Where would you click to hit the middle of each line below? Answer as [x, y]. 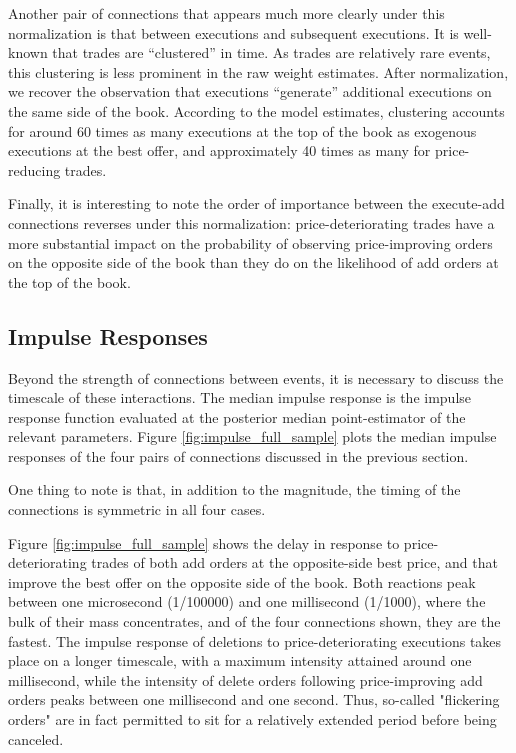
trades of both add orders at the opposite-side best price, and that [294, 562]
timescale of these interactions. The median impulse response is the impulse [240, 397]
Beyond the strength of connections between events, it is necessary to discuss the [256, 377]
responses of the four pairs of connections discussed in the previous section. [238, 455]
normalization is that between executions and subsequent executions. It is [233, 32]
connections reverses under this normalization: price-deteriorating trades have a [251, 222]
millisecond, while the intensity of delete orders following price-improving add [245, 679]
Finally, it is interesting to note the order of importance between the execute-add [256, 203]
